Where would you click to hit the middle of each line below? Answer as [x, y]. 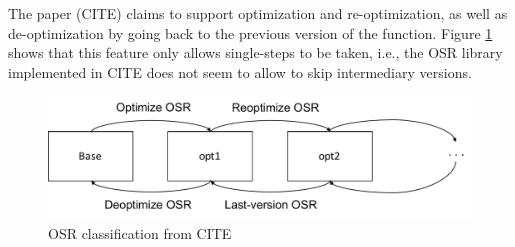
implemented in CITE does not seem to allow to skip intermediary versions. [240, 71]
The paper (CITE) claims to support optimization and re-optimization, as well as [258, 13]
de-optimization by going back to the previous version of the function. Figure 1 [250, 32]
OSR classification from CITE [140, 232]
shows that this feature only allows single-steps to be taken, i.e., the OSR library [255, 52]
